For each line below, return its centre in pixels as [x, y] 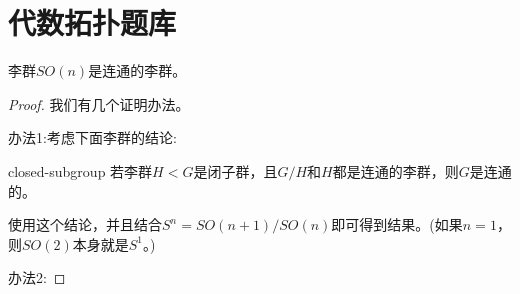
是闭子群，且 [235, 170]
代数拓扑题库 [92, 22]
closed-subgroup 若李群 [80, 170]
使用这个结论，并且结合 [85, 224]
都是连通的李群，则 [395, 170]
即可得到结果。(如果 [397, 224]
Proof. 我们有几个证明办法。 [99, 103]
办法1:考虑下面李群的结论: [92, 137]
